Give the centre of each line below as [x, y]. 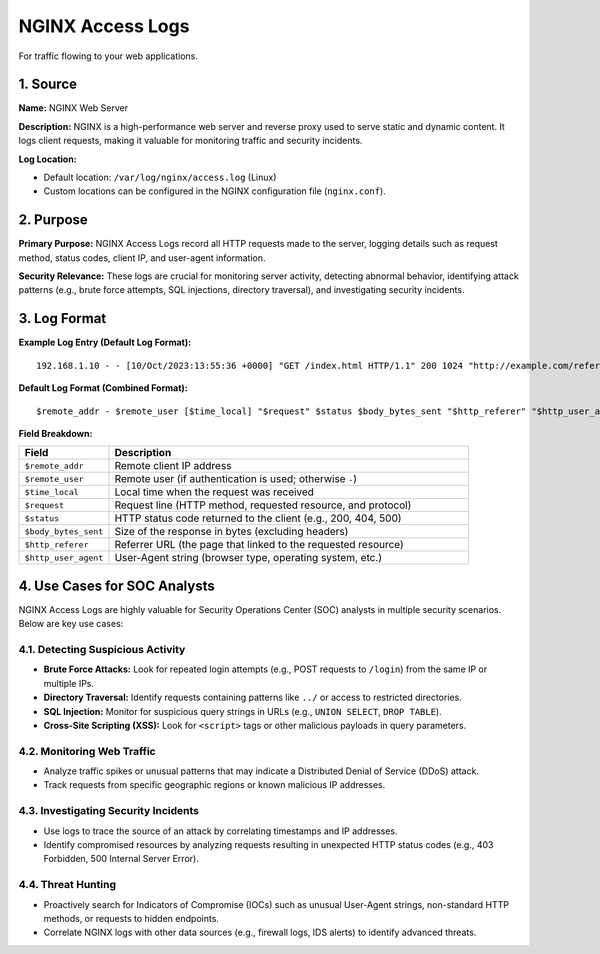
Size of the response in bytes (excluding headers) [231, 532]
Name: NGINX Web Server [73, 108]
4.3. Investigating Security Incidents [109, 811]
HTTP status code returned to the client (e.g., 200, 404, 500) [258, 518]
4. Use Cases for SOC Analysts [116, 585]
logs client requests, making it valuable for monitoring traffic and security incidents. [190, 141]
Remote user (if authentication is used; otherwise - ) [236, 479]
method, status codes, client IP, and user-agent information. [142, 257]
